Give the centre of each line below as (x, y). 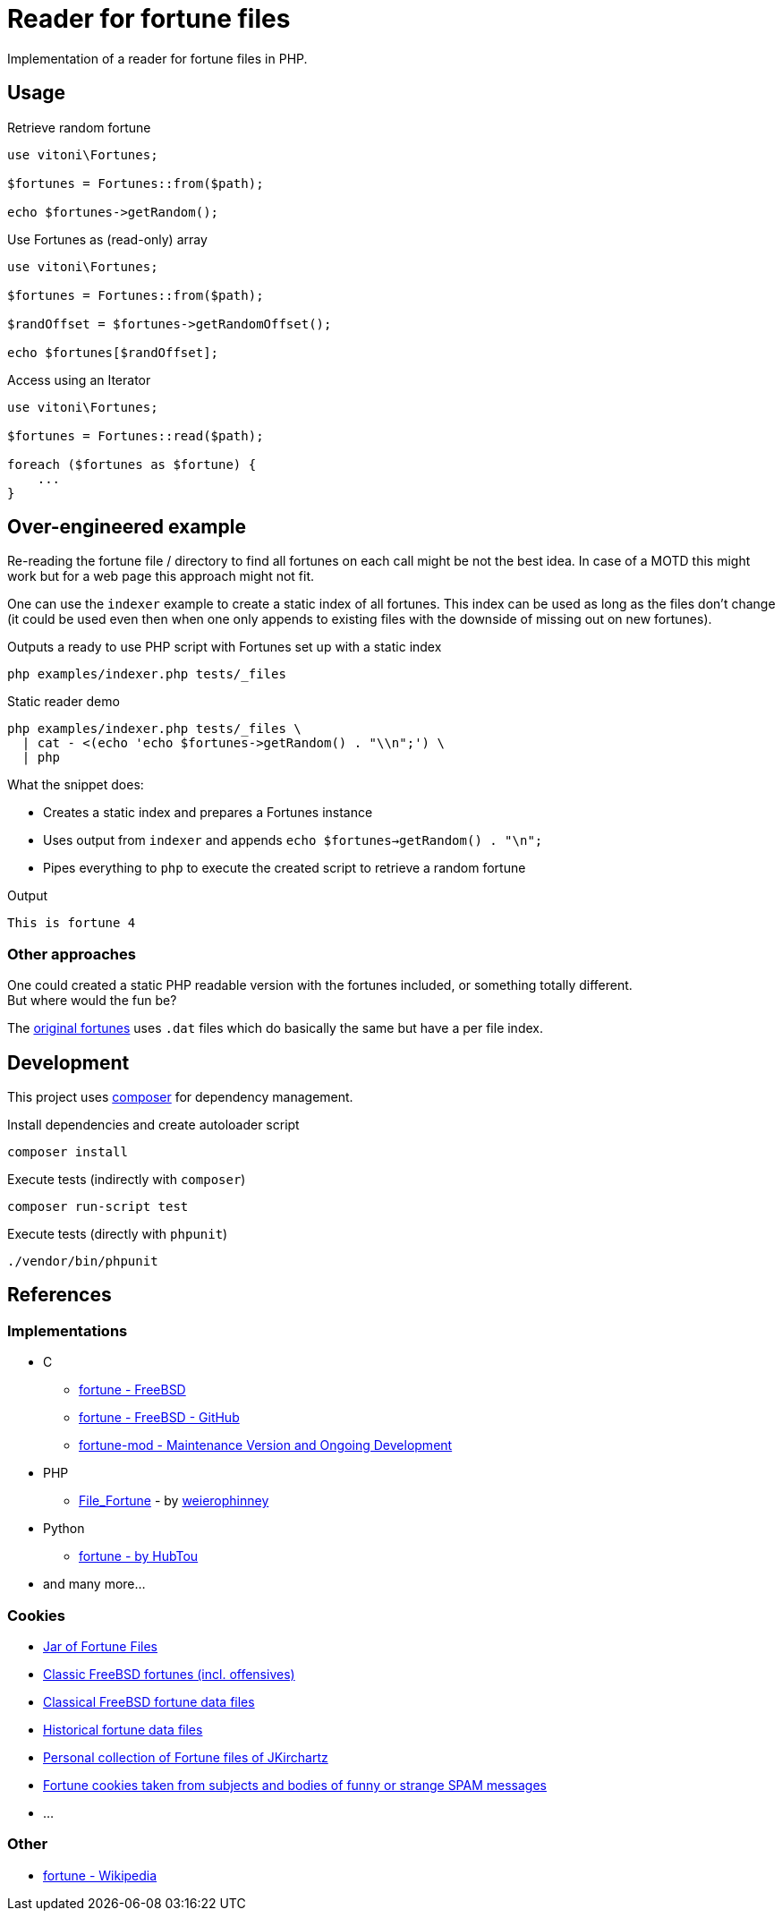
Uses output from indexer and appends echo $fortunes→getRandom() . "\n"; (293, 840)
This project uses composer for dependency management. (180, 1097)
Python (64, 1529)
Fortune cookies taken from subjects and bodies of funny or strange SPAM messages (295, 1785)
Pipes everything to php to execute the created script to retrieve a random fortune (285, 868)
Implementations (68, 1330)
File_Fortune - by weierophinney (174, 1501)
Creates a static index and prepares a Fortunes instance (208, 813)
